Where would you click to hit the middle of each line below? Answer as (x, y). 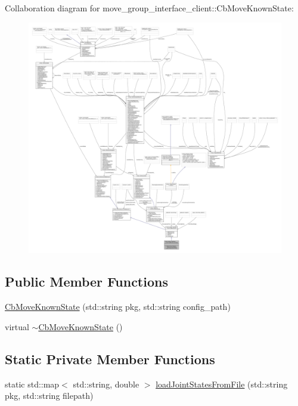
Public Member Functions (86, 282)
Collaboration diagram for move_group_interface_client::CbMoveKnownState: (149, 8)
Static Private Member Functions (110, 359)
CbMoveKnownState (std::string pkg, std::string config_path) (118, 307)
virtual (17, 326)
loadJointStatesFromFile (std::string (222, 384)
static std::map (32, 384)
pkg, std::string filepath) (49, 396)
